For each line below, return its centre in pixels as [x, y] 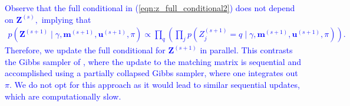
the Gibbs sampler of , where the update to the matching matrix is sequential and [153, 61]
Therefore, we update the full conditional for [85, 50]
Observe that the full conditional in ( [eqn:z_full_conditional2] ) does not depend [150, 8]
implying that [66, 19]
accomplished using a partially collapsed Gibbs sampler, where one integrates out [151, 73]
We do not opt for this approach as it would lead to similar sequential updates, [157, 84]
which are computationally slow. [63, 96]
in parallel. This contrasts [246, 50]
